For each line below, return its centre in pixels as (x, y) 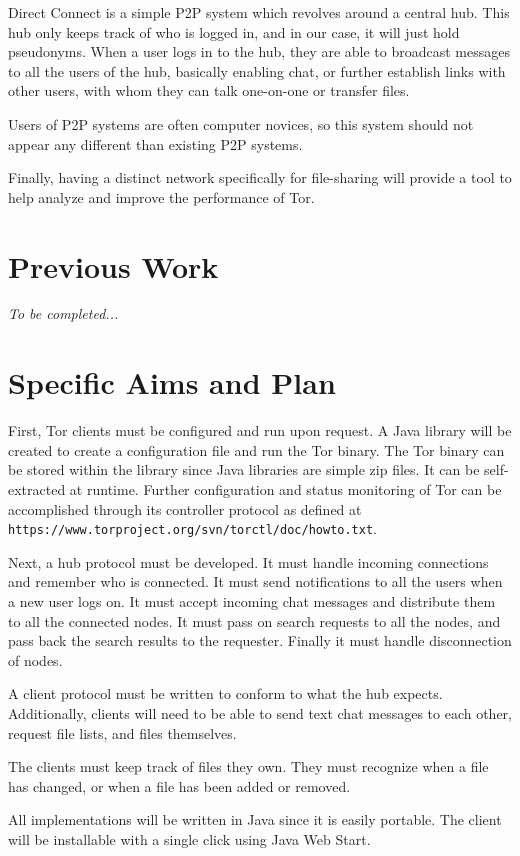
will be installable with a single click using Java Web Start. (189, 838)
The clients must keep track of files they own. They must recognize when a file (248, 766)
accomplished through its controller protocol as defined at (185, 508)
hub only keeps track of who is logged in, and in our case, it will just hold (234, 31)
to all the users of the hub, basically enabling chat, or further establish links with (257, 70)
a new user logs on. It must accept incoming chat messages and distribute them (252, 601)
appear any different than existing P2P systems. (155, 143)
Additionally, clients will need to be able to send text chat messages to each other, (260, 712)
